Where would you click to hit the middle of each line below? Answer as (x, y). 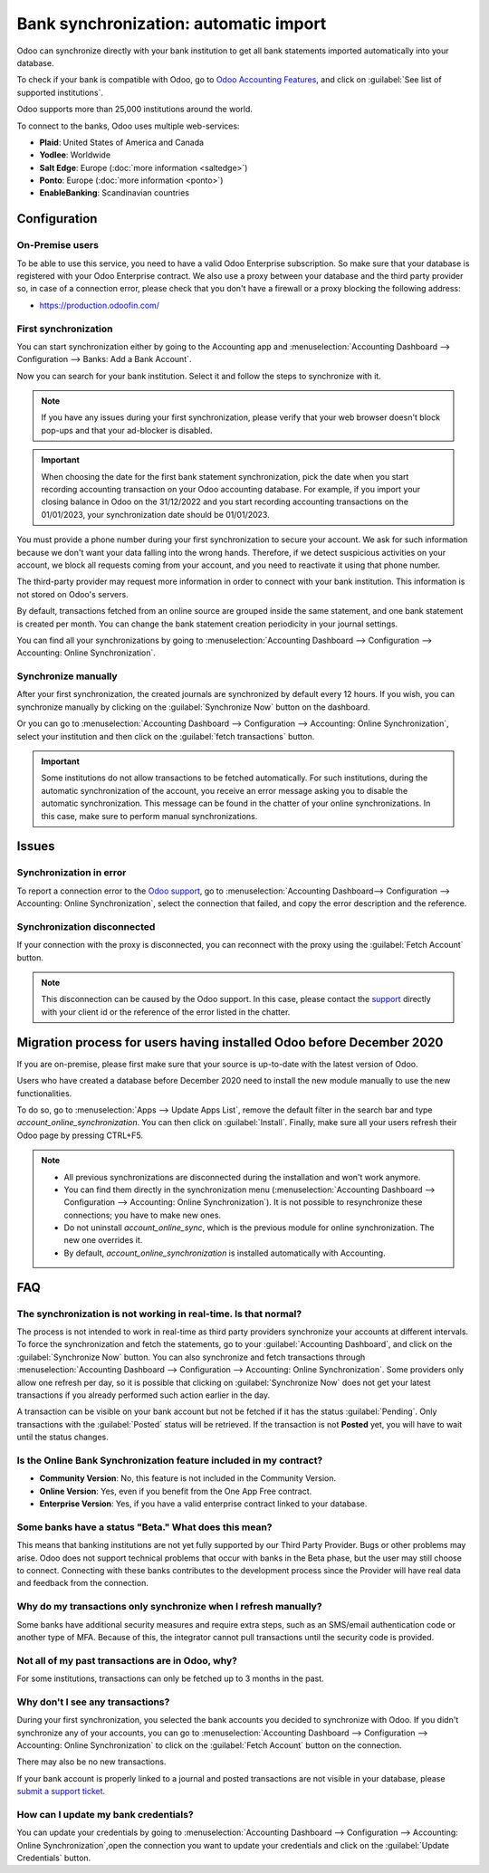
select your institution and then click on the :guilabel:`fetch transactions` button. (166, 736)
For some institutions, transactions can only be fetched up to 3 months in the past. (171, 1678)
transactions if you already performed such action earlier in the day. (144, 1395)
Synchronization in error (72, 873)
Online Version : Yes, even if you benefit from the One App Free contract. (176, 1491)
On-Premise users (58, 245)
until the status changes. (62, 1437)
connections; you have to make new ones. (143, 1215)
